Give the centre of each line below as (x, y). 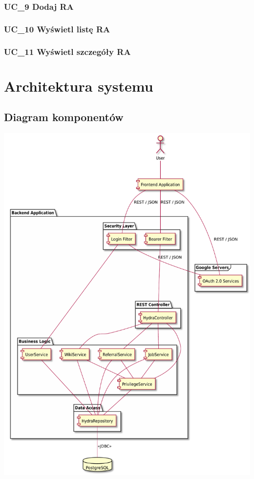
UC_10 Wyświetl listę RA (57, 29)
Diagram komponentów (64, 117)
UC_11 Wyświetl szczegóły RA (67, 51)
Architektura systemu (79, 86)
